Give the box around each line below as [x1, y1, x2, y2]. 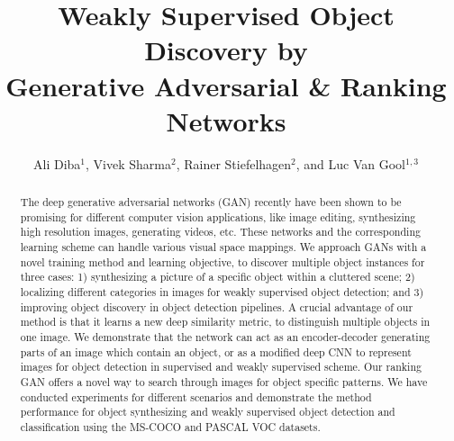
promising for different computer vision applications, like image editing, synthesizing [20, 209, 416, 224]
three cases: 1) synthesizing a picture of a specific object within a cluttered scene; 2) [20, 269, 415, 284]
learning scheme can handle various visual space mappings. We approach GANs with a [20, 239, 427, 255]
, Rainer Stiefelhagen [176, 154, 292, 173]
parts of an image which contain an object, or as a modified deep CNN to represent [20, 344, 412, 359]
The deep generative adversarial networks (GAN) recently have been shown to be [20, 194, 402, 210]
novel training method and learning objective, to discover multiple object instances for [20, 254, 425, 269]
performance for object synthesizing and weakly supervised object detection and [20, 404, 395, 419]
